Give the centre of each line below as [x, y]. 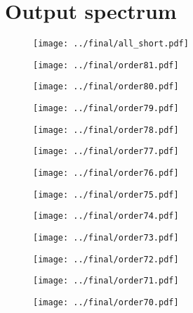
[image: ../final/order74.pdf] [106, 216]
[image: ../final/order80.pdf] [106, 87]
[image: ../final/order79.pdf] [106, 109]
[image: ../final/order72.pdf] [106, 259]
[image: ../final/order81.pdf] [106, 65]
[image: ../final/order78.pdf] [106, 130]
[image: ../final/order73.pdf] [106, 238]
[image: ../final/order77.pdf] [106, 152]
